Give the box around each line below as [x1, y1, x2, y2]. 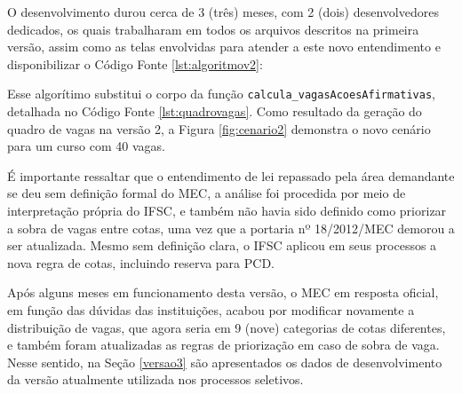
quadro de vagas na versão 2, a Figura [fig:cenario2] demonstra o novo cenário [7, 119, 431, 138]
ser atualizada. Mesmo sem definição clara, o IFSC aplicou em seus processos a [7, 236, 437, 255]
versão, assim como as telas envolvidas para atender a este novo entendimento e [7, 37, 441, 56]
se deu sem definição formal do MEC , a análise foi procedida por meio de [7, 184, 406, 202]
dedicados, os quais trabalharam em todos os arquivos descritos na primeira [7, 20, 419, 38]
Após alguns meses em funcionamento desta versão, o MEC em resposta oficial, [7, 283, 439, 302]
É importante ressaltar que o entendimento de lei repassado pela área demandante [7, 166, 455, 185]
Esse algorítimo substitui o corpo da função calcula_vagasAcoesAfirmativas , [7, 84, 435, 103]
